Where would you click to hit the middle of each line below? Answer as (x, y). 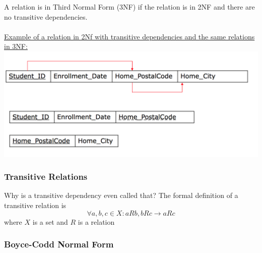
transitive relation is (35, 205)
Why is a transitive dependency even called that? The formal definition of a (121, 195)
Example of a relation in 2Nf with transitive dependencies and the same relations (129, 36)
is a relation (96, 221)
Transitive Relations (46, 176)
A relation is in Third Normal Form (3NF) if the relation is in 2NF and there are (129, 7)
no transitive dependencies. (46, 16)
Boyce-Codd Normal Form (59, 244)
